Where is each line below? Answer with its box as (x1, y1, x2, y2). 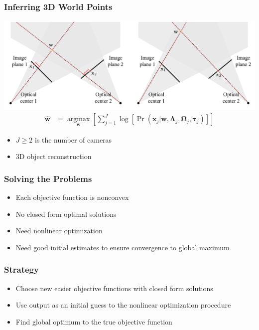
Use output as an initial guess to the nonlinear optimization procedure (15, 300, 231, 310)
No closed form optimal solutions (15, 208, 117, 219)
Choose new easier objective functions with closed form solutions (15, 283, 213, 293)
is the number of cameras (34, 134, 112, 145)
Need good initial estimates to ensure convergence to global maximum (15, 242, 230, 252)
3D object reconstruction (15, 151, 92, 162)
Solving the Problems (4, 172, 92, 184)
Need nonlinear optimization (15, 225, 103, 236)
